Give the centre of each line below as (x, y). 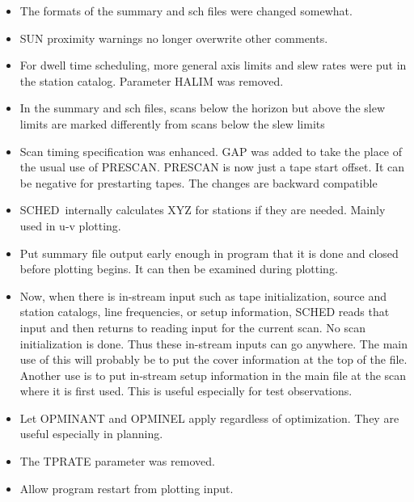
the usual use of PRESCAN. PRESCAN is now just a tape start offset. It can (212, 167)
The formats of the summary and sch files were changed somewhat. (186, 11)
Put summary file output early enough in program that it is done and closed (209, 253)
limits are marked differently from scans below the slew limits (172, 123)
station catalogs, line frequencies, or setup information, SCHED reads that (205, 312)
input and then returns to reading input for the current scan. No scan (192, 327)
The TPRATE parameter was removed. (117, 461)
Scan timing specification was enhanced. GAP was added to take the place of (211, 151)
